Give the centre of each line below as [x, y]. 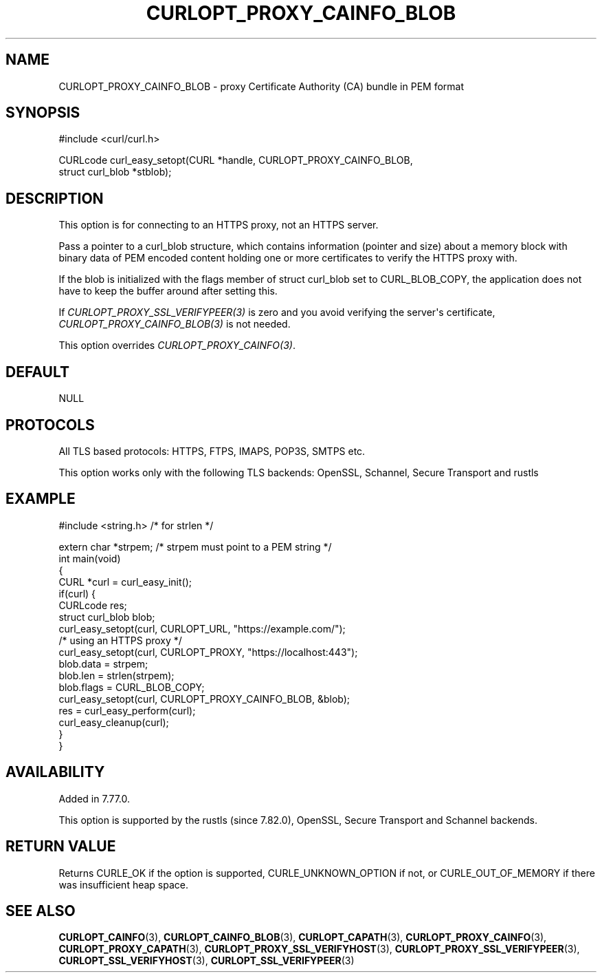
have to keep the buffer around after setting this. [168, 291]
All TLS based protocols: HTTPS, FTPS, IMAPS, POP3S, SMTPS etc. [212, 451]
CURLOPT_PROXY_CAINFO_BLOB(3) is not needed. [175, 324]
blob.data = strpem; [103, 663]
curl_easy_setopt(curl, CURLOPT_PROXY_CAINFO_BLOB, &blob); [204, 699]
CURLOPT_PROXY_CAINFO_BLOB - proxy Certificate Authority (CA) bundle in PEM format [261, 86]
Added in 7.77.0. [94, 798]
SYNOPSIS [43, 113]
